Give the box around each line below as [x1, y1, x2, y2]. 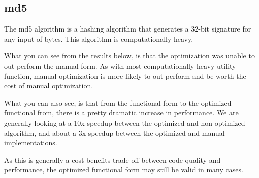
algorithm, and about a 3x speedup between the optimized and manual [4, 127, 225, 138]
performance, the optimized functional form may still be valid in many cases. [4, 164, 243, 175]
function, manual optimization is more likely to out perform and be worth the [4, 70, 246, 81]
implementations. [4, 137, 57, 148]
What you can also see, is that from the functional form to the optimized [4, 97, 232, 108]
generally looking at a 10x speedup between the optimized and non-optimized [4, 117, 245, 128]
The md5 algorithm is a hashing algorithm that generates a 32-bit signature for [4, 23, 251, 34]
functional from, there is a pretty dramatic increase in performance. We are [4, 107, 239, 118]
